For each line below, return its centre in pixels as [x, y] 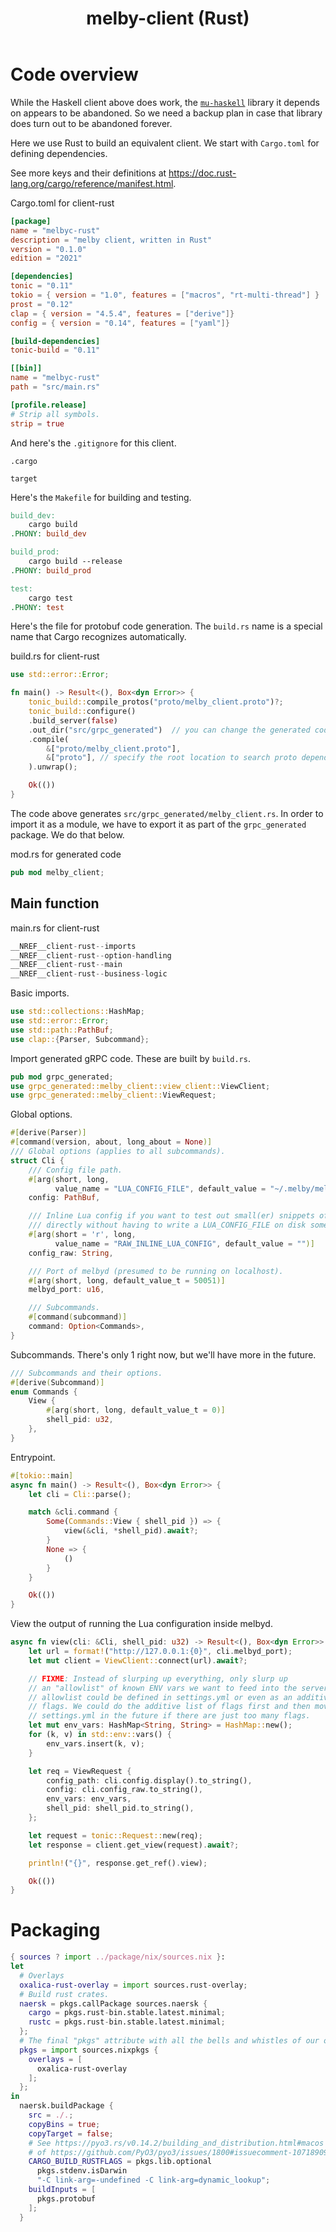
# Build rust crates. [64, 1994]
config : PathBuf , [64, 1198]
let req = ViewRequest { [80, 1771]
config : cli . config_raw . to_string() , [124, 1790]
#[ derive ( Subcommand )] [57, 1382]
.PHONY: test [37, 607]
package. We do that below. [67, 834]
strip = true [37, 423]
